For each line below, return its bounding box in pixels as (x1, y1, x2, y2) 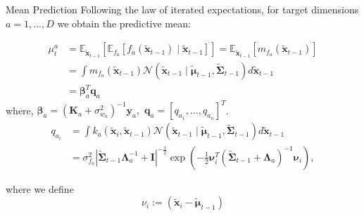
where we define (6, 181, 74, 196)
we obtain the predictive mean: (57, 15, 191, 30)
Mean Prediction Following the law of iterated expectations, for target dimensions (6, 2, 359, 16)
